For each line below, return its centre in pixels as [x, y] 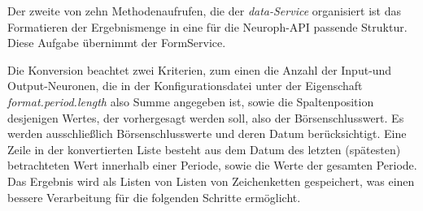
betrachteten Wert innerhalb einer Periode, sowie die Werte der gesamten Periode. [212, 165]
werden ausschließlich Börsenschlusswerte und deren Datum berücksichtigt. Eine [207, 133]
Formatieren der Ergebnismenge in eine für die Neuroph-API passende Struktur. [207, 26]
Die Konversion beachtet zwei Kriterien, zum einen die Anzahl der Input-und [200, 69]
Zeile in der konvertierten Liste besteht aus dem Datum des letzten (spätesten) [204, 149]
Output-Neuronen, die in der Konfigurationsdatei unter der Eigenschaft [185, 86]
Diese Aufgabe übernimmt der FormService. [117, 43]
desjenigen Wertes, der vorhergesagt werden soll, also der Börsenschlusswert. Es [206, 117]
